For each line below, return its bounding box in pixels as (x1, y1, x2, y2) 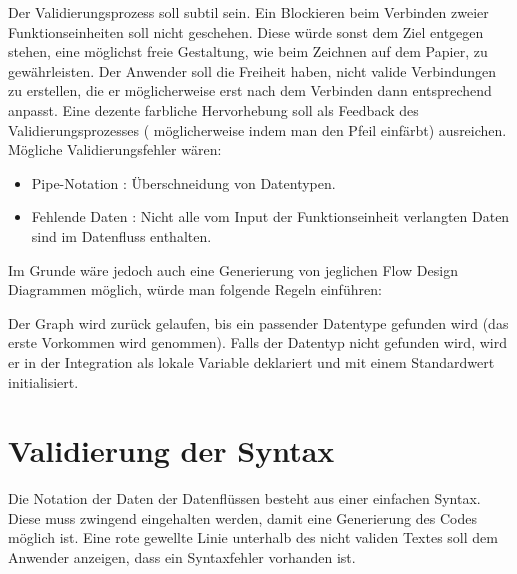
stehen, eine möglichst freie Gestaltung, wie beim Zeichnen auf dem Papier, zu (8, 41, 488, 62)
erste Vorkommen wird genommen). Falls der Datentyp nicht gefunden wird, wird (8, 332, 507, 353)
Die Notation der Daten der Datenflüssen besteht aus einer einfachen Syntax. (8, 488, 481, 509)
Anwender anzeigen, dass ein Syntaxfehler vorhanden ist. (8, 547, 356, 567)
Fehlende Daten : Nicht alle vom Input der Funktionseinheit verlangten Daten (31, 206, 510, 227)
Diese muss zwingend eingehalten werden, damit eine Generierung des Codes (8, 507, 477, 528)
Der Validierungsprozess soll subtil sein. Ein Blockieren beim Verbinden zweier (8, 2, 489, 22)
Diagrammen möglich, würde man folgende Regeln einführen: (8, 279, 382, 300)
